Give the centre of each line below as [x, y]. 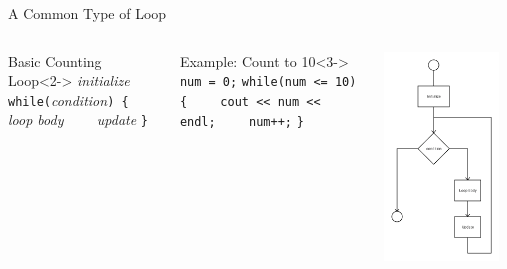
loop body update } [78, 119]
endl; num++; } [241, 121]
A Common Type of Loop [87, 13]
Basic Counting [55, 60]
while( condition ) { [68, 99]
